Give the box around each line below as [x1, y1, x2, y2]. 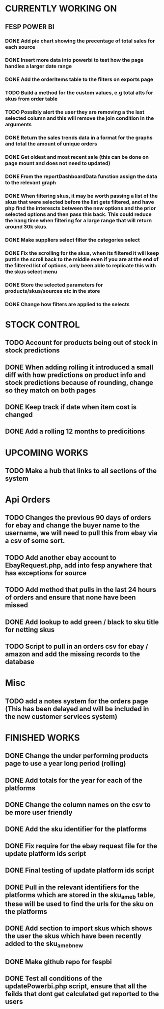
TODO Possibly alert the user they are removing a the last [5, 109, 145, 116]
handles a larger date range [5, 63, 72, 70]
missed [5, 601, 28, 609]
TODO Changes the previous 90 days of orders [5, 514, 151, 522]
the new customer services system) [5, 712, 118, 721]
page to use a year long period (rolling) [5, 760, 126, 768]
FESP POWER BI [5, 23, 55, 31]
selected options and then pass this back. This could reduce [5, 210, 152, 217]
